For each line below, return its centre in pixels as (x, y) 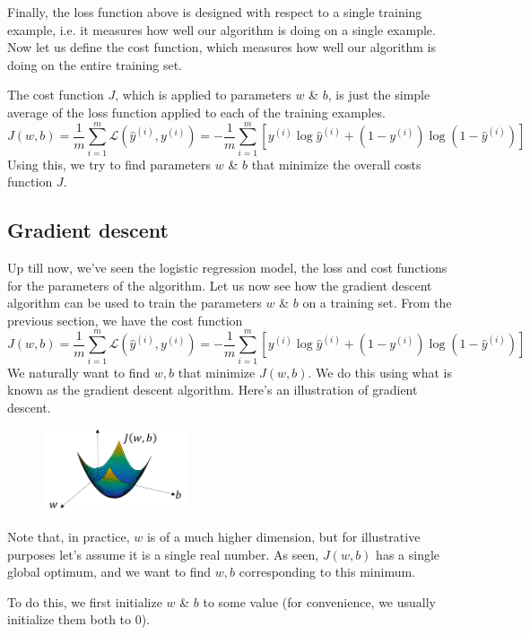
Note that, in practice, (69, 536)
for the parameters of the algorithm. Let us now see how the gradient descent (220, 285)
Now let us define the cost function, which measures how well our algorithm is (222, 47)
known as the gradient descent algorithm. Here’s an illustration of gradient (213, 390)
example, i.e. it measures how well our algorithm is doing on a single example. (222, 29)
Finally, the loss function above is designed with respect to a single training (215, 12)
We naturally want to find (79, 372)
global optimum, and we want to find (109, 572)
